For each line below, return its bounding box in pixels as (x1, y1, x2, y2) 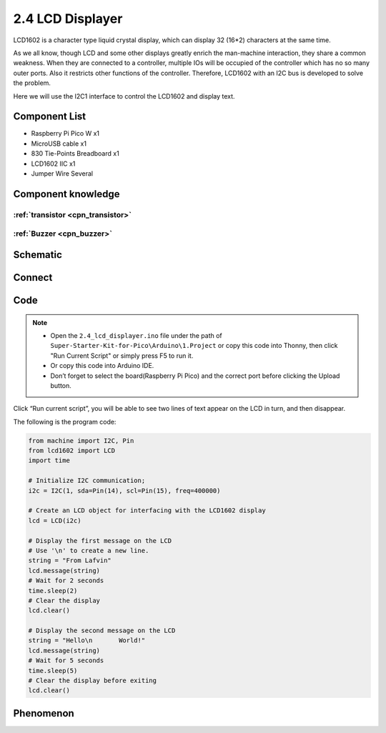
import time (28, 457, 71, 464)
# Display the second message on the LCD (28, 627, 176, 635)
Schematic (13, 249, 62, 261)
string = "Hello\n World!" (28, 637, 146, 644)
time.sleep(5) (28, 667, 78, 674)
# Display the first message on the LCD (28, 537, 172, 544)
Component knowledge (13, 188, 120, 200)
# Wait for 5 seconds (28, 657, 104, 664)
